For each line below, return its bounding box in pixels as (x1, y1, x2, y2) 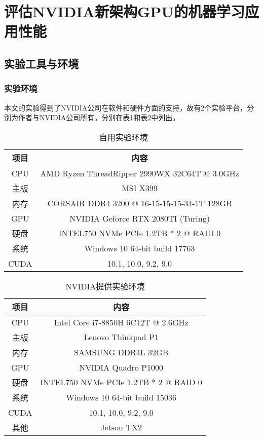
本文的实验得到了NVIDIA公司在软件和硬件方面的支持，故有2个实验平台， (4, 102, 247, 113)
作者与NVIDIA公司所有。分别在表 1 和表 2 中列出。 (18, 112, 180, 123)
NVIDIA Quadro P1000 (79, 361, 163, 373)
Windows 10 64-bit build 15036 (66, 391, 177, 404)
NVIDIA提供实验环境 (65, 280, 145, 292)
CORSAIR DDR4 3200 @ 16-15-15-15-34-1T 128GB (47, 197, 232, 209)
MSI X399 (122, 182, 158, 194)
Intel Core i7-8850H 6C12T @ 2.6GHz (54, 316, 189, 328)
